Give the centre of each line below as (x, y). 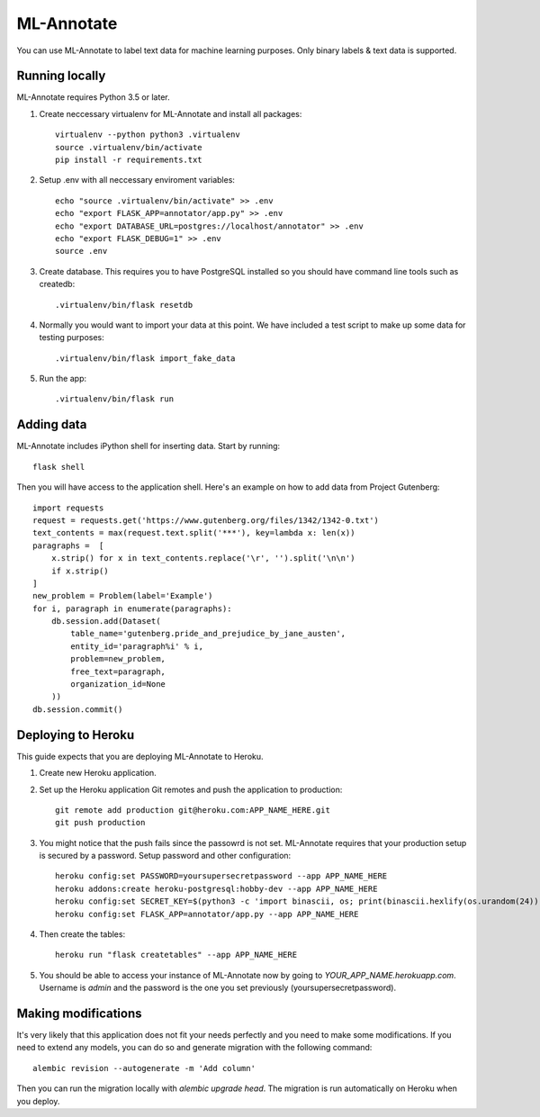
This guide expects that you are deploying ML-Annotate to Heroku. (140, 756)
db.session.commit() (78, 709)
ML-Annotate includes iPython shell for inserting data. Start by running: (148, 446)
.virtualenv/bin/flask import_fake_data (145, 358)
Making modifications (79, 1013)
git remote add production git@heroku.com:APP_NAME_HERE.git (193, 810)
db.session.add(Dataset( (106, 622)
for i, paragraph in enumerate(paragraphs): (133, 608)
